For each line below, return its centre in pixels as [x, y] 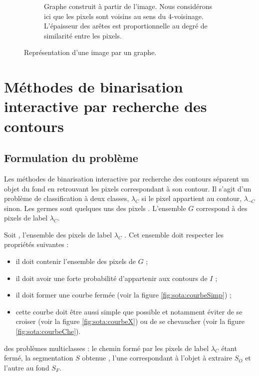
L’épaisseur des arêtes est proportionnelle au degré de [126, 26]
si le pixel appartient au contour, [192, 198]
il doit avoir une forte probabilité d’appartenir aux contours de [112, 278]
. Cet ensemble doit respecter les [174, 234]
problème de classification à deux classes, [67, 198]
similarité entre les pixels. [83, 35]
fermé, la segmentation [39, 358]
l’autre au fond [27, 367]
